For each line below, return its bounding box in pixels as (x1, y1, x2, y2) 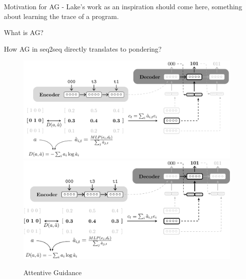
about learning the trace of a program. (4, 11, 119, 21)
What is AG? (4, 27, 44, 37)
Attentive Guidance (23, 267, 82, 278)
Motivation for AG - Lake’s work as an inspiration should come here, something (4, 1, 242, 11)
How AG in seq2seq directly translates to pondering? (4, 43, 162, 54)
